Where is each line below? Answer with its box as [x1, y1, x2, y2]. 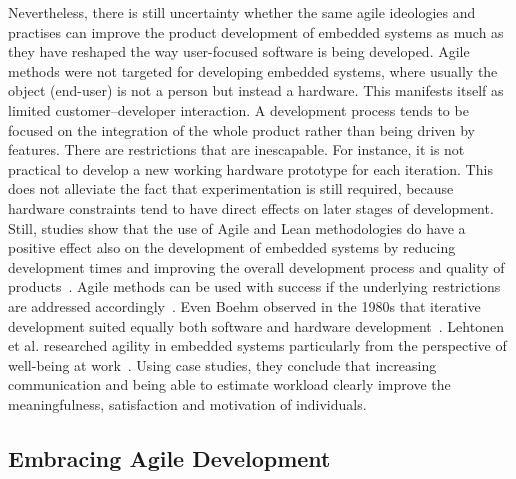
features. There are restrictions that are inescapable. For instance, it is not [8, 139, 465, 160]
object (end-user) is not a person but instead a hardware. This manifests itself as [8, 80, 504, 101]
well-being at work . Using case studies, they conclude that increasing [8, 354, 437, 375]
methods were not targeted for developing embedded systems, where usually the [8, 60, 498, 81]
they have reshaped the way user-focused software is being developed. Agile [8, 41, 470, 62]
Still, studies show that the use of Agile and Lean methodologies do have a [8, 217, 466, 238]
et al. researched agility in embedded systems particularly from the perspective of [8, 335, 507, 356]
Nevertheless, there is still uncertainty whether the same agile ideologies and [8, 2, 476, 22]
